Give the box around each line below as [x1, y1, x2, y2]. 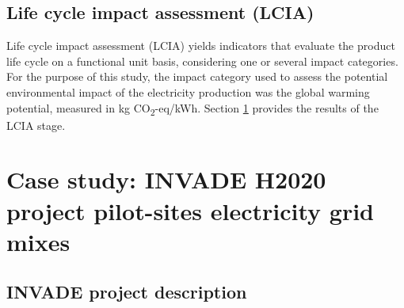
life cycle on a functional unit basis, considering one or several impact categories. [6, 52, 398, 69]
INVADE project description [6, 279, 247, 304]
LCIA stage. [6, 116, 66, 133]
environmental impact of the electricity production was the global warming [6, 83, 370, 100]
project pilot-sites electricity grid [6, 194, 374, 226]
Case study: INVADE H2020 [6, 163, 326, 196]
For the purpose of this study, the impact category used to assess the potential [6, 68, 388, 85]
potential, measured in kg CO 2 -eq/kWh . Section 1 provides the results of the [6, 99, 379, 118]
